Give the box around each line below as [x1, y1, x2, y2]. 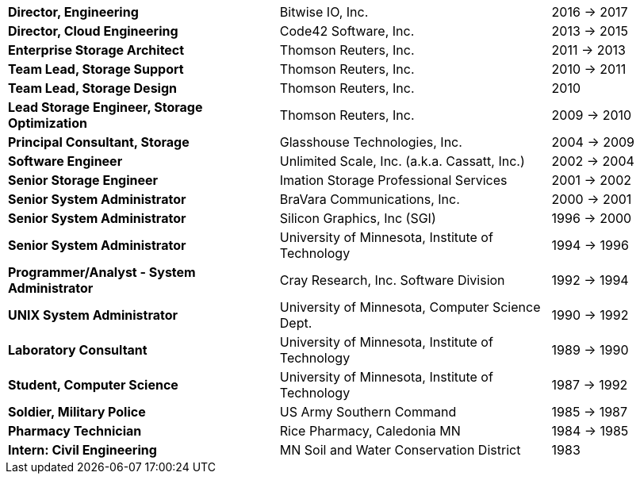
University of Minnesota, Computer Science [279, 299, 541, 315]
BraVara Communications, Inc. [279, 191, 460, 207]
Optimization [8, 115, 87, 131]
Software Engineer [8, 153, 123, 169]
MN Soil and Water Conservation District [279, 442, 521, 458]
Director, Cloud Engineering [8, 23, 178, 39]
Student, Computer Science [8, 377, 178, 393]
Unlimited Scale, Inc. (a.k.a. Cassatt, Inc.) [279, 153, 525, 169]
